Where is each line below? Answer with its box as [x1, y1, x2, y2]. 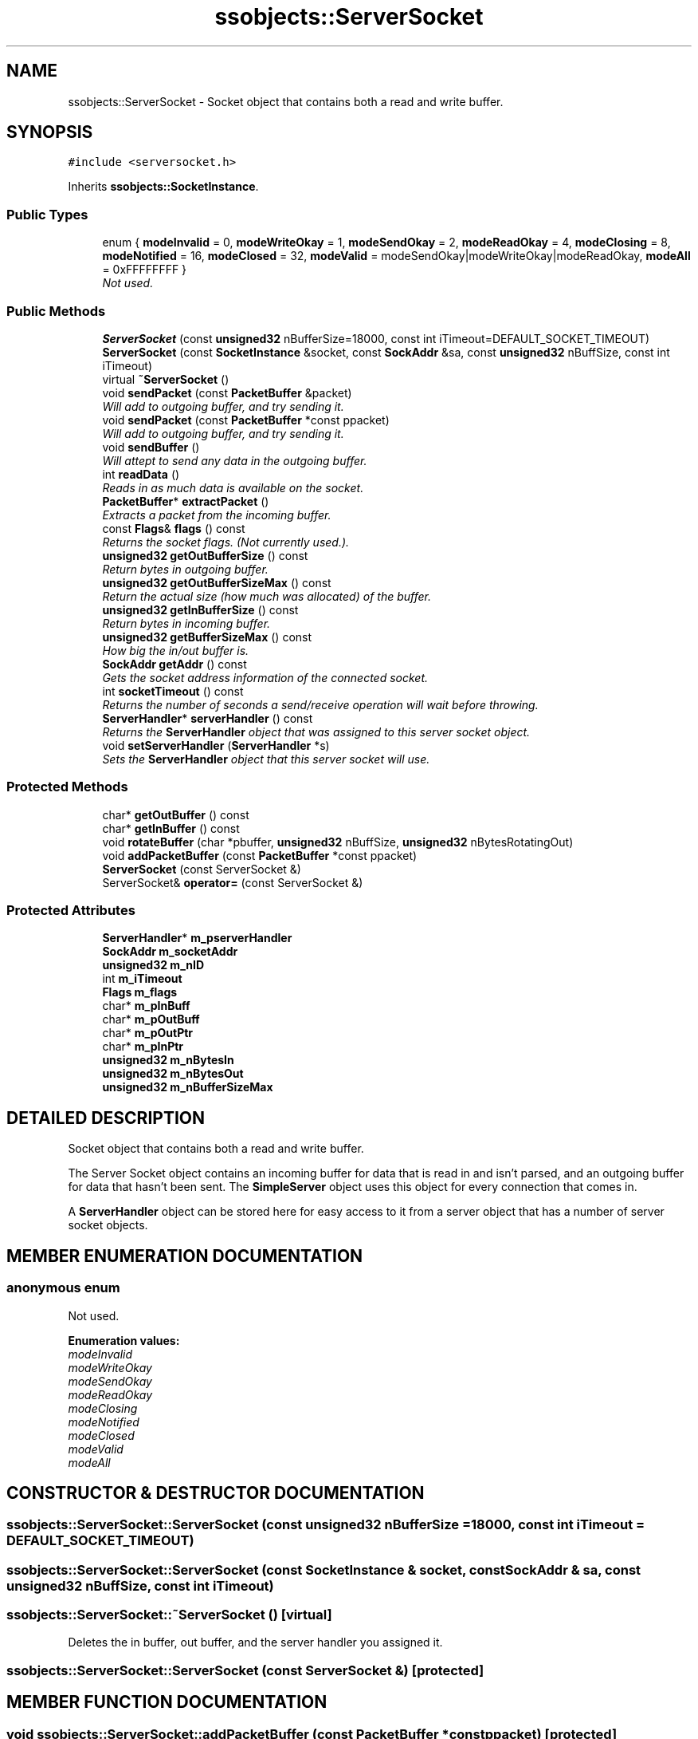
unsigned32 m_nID [102, 958, 205, 972]
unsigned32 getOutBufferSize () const [102, 548, 308, 562]
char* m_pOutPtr [102, 1026, 194, 1040]
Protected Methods [6, 779, 128, 795]
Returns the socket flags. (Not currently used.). [102, 534, 350, 549]
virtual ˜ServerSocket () [102, 372, 229, 386]
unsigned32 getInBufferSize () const [102, 602, 299, 617]
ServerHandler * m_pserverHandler [102, 931, 292, 945]
